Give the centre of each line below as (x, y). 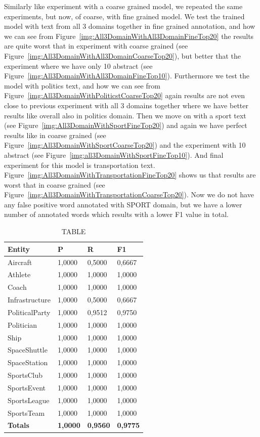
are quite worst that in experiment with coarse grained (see (96, 46)
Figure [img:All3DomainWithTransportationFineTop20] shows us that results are (130, 175)
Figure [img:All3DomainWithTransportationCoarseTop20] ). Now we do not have (129, 194)
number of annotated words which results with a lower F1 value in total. (116, 214)
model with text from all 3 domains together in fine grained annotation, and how (130, 26)
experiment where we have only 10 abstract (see (78, 65)
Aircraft (20, 262)
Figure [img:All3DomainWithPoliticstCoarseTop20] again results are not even (124, 95)
